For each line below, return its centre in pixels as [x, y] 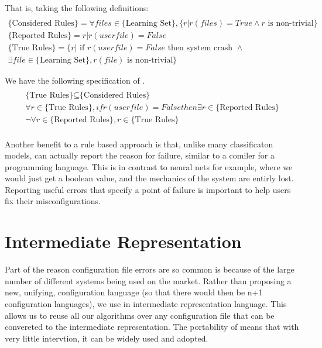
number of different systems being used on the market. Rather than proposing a [148, 280]
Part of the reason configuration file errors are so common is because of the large [150, 269]
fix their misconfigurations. [53, 201]
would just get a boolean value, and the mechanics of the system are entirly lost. [149, 178]
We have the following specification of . [75, 80]
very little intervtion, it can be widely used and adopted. [107, 338]
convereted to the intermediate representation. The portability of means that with [152, 327]
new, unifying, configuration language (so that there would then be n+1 [134, 292]
